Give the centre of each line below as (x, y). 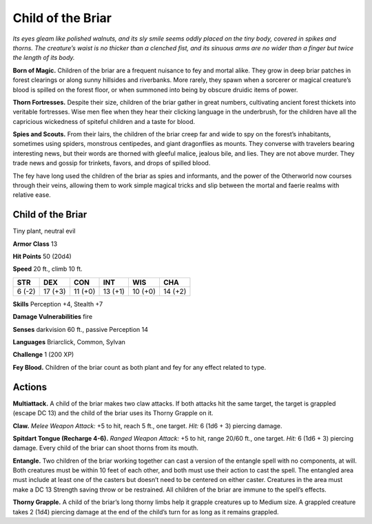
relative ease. (32, 195)
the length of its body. (44, 58)
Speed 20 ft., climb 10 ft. (48, 269)
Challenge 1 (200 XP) (43, 355)
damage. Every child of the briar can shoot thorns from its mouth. (106, 448)
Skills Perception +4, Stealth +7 (58, 304)
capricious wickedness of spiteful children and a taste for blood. (104, 121)
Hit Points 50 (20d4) (42, 256)
